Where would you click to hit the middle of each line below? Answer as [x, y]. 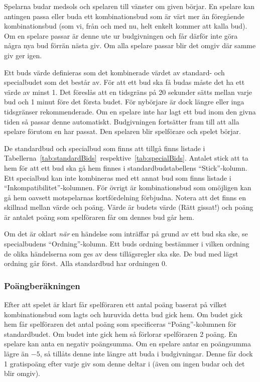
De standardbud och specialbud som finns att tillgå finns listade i [105, 148]
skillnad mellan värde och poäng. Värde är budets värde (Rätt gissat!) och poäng [129, 207]
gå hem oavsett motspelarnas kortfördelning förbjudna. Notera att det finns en [125, 197]
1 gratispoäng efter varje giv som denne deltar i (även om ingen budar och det [124, 363]
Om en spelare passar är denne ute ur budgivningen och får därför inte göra [121, 35]
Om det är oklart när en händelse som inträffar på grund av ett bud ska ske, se [126, 234]
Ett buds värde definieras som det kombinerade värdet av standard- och [114, 72]
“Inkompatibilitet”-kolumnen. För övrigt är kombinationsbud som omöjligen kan [128, 187]
